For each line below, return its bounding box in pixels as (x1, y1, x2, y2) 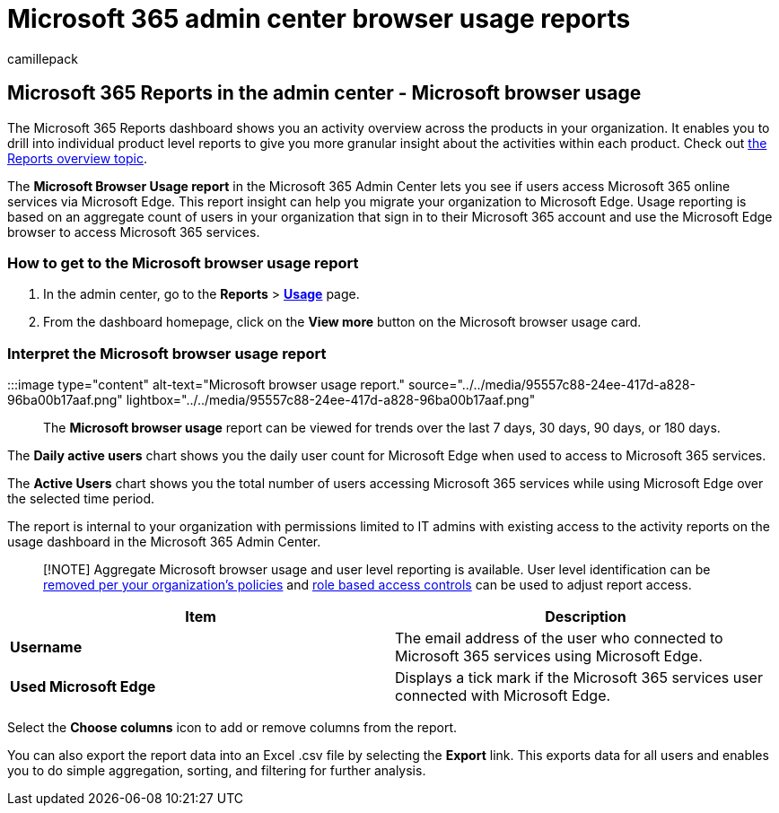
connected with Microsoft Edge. (395, 686, 611, 705)
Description (545, 608, 626, 626)
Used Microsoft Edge (10, 677, 156, 696)
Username (10, 638, 83, 657)
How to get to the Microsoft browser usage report (7, 253, 359, 272)
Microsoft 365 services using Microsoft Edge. (395, 647, 703, 666)
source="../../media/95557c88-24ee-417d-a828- (407, 377, 696, 393)
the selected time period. (7, 491, 155, 507)
